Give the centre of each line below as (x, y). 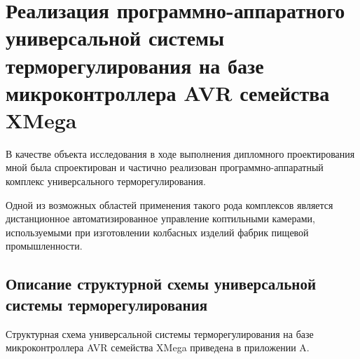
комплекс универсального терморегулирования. (106, 181)
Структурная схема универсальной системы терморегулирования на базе (160, 333)
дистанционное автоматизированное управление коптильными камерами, (160, 218)
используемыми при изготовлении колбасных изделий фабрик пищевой (157, 232)
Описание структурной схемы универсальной (161, 284)
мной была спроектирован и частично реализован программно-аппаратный (165, 167)
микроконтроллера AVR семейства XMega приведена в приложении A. (158, 347)
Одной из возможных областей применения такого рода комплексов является (169, 204)
